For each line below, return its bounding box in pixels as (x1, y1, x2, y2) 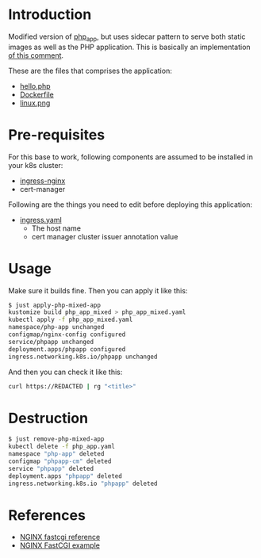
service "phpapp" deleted (8, 464, 94, 472)
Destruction (8, 409, 89, 427)
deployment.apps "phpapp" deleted (8, 472, 123, 480)
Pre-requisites (8, 125, 106, 143)
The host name (31, 224, 82, 233)
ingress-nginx (19, 176, 66, 185)
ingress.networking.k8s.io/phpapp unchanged (8, 353, 158, 361)
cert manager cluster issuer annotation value (31, 231, 178, 241)
